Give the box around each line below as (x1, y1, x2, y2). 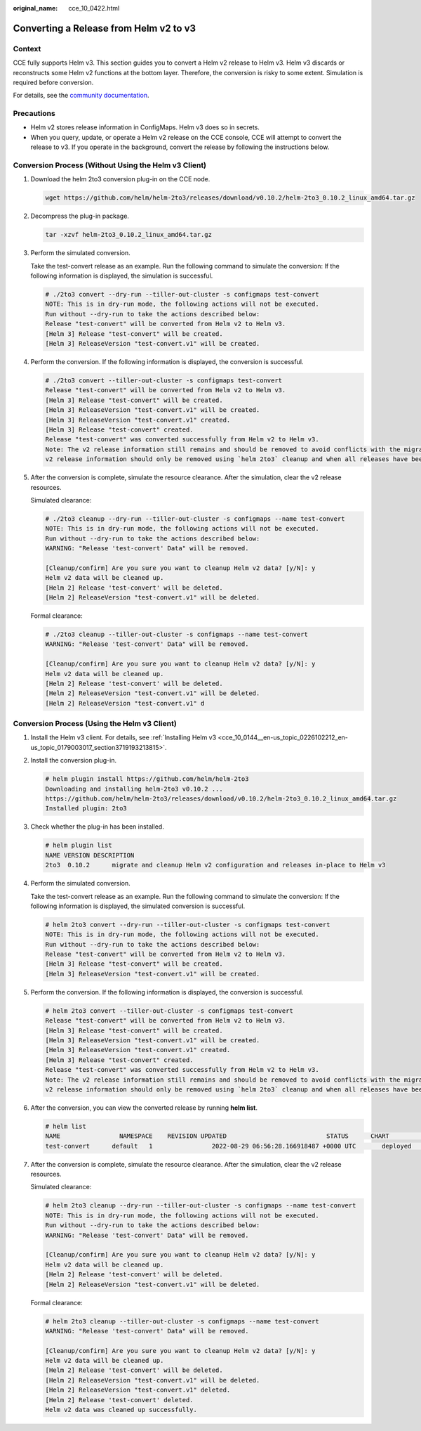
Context (13, 44, 41, 53)
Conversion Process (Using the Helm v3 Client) (13, 719, 177, 729)
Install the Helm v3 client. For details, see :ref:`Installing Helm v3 (30, 733, 217, 742)
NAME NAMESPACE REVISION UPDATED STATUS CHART (45, 1132, 389, 1140)
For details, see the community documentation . (13, 91, 149, 100)
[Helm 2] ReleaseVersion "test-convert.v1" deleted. (45, 1386, 231, 1394)
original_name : (13, 4, 58, 12)
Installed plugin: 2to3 (45, 805, 128, 812)
